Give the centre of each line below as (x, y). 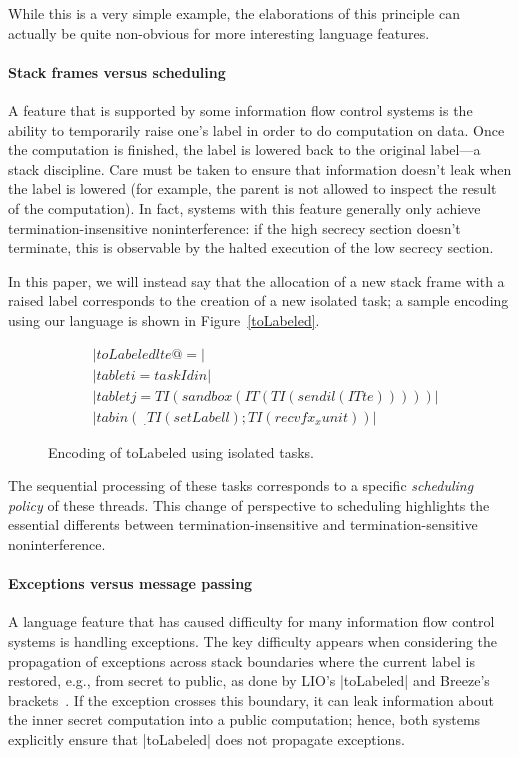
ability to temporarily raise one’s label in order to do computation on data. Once (256, 129)
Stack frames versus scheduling (117, 71)
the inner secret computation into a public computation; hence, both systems (244, 719)
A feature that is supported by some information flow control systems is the (240, 109)
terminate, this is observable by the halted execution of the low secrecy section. (251, 247)
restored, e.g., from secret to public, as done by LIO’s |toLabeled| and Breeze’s (249, 680)
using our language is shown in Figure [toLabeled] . (164, 319)
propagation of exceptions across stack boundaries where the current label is (241, 660)
